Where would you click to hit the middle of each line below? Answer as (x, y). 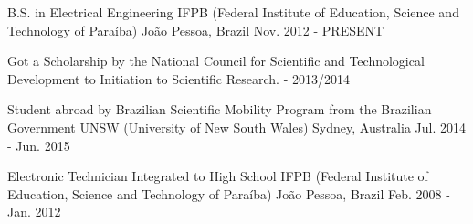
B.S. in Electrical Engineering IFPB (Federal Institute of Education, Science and (233, 12)
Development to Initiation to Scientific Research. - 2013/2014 (179, 78)
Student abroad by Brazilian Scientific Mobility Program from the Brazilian (220, 109)
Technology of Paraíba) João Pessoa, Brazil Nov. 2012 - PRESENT (196, 30)
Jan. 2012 (34, 212)
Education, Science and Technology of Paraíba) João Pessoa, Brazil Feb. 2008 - (229, 193)
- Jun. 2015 (39, 145)
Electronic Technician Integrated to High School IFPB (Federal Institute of (218, 176)
